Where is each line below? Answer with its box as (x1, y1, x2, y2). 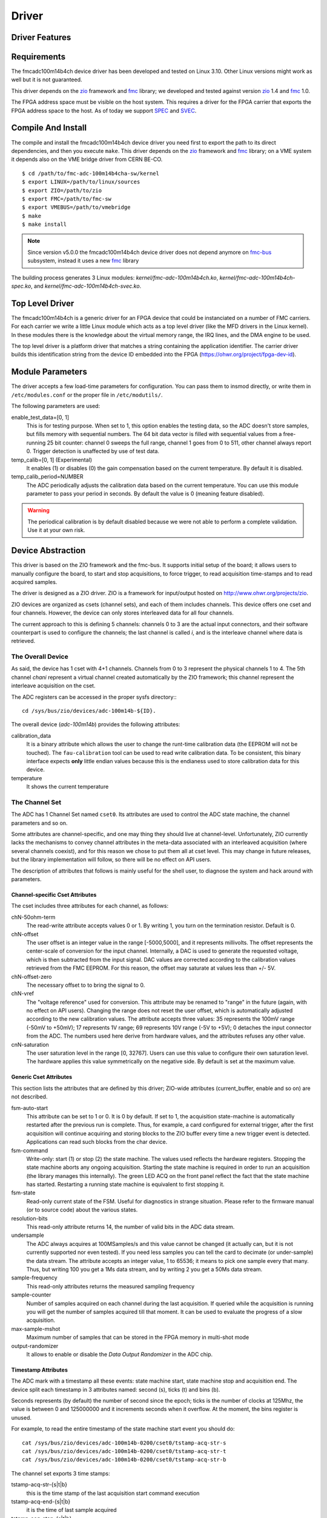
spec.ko (11, 282, 31, 290)
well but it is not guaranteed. (11, 76, 82, 83)
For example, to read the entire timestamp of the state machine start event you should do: (11, 1425, 235, 1432)
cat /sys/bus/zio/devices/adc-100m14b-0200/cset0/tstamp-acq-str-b (22, 1456, 226, 1463)
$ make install (22, 221, 67, 228)
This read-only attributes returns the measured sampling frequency (26, 1282, 195, 1290)
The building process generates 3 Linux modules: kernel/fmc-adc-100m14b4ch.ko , (11, 274, 219, 281)
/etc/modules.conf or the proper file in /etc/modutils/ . (11, 391, 163, 398)
